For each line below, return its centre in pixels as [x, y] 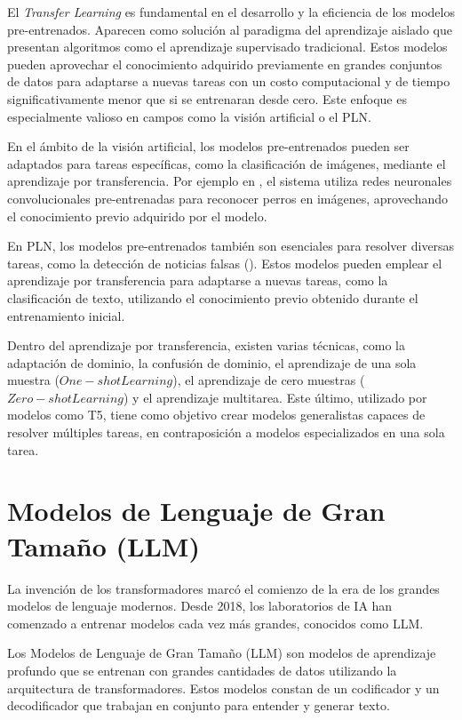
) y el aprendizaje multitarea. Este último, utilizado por [275, 397]
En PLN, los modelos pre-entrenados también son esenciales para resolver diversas [231, 246]
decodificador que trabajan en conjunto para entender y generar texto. [199, 705]
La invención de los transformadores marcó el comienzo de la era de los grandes [223, 588]
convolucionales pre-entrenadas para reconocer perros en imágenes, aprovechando [228, 198]
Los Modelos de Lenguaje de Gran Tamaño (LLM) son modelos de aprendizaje [222, 653]
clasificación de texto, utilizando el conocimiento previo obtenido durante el [213, 297]
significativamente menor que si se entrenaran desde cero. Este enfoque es [207, 98]
